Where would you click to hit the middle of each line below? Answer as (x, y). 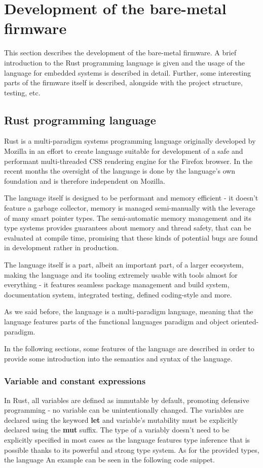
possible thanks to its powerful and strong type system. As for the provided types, (132, 449)
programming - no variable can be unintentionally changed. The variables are (124, 410)
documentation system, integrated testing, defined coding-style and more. (118, 294)
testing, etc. (22, 92)
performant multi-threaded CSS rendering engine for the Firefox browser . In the (128, 161)
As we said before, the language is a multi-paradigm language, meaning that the (129, 311)
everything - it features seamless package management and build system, (117, 285)
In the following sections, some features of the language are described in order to (129, 348)
